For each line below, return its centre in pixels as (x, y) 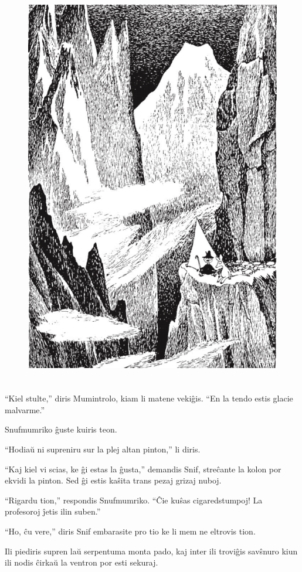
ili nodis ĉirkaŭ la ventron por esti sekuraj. (82, 562)
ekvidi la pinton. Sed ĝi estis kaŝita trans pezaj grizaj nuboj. (113, 480)
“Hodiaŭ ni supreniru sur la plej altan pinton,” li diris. (103, 449)
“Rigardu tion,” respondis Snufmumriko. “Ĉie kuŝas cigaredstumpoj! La (134, 500)
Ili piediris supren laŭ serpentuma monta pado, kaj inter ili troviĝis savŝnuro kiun (151, 551)
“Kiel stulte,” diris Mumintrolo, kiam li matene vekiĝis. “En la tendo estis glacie (149, 398)
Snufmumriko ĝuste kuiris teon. (61, 429)
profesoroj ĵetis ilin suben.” (53, 511)
